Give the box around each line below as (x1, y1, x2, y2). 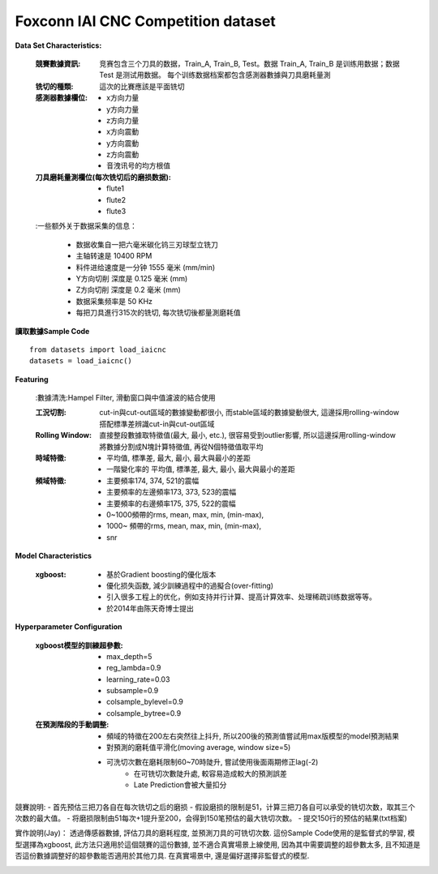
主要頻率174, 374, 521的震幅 (106, 475, 200, 486)
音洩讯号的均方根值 (106, 161, 170, 170)
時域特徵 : (35, 453, 67, 463)
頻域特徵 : (35, 475, 67, 486)
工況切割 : (35, 408, 67, 418)
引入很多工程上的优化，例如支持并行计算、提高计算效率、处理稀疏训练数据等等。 (106, 592, 376, 602)
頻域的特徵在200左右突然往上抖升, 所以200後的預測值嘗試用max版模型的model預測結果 (106, 730, 399, 741)
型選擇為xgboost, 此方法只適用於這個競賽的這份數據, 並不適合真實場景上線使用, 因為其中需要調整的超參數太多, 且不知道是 (15, 839, 421, 849)
